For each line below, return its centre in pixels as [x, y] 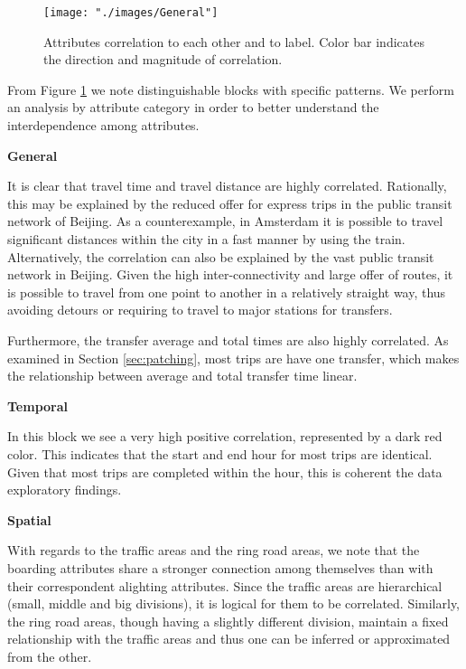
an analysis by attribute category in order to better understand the [193, 107]
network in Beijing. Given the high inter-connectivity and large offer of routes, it [230, 274]
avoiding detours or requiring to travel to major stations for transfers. [200, 310]
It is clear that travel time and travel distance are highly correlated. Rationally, [227, 186]
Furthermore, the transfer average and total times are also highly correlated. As [228, 339]
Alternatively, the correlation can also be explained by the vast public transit [221, 256]
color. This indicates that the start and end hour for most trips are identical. [220, 453]
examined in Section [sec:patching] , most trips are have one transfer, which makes [233, 358]
